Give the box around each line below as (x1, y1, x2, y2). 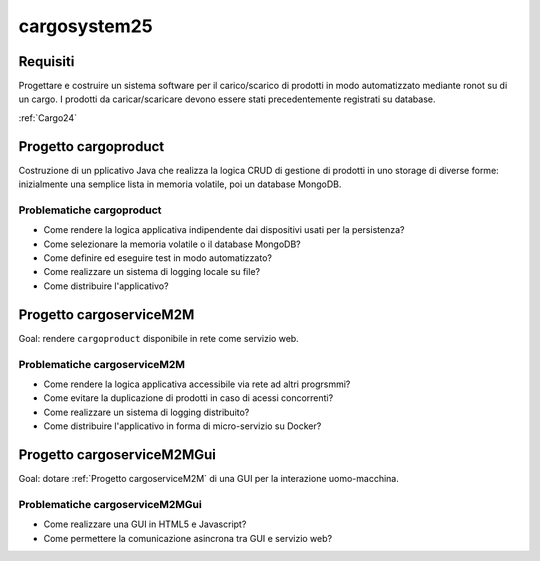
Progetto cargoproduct (18, 138, 165, 155)
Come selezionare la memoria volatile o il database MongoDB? (43, 238, 302, 250)
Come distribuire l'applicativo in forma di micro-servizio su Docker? (43, 420, 322, 432)
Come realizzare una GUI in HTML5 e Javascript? (43, 518, 247, 530)
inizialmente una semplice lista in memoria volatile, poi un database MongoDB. (18, 178, 342, 190)
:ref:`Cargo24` (18, 111, 77, 124)
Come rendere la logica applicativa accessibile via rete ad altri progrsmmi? (43, 378, 351, 390)
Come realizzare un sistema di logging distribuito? (43, 406, 250, 418)
